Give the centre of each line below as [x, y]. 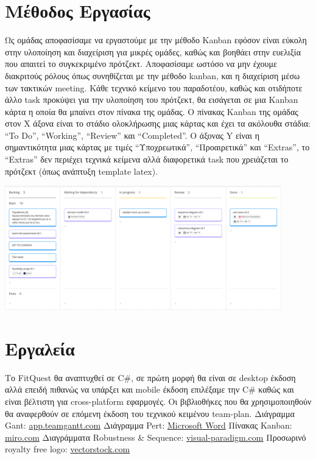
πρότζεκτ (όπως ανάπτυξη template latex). [82, 171]
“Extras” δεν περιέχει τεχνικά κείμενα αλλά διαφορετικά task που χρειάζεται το [147, 159]
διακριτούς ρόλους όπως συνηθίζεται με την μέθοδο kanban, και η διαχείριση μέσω [153, 75]
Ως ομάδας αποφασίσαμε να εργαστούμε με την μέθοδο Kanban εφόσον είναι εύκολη [156, 40]
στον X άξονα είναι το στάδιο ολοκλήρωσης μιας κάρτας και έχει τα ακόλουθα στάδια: [158, 123]
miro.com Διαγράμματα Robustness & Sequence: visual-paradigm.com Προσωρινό [156, 437]
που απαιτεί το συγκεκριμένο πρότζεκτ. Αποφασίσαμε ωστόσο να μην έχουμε [141, 64]
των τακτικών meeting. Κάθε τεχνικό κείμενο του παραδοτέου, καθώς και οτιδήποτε [154, 87]
